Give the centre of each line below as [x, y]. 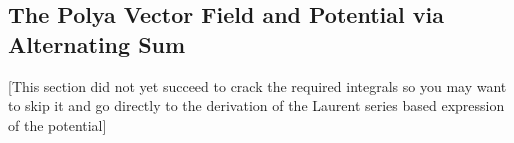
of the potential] [57, 124]
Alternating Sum [97, 43]
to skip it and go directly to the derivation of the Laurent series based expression [256, 105]
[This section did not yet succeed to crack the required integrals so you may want [257, 85]
